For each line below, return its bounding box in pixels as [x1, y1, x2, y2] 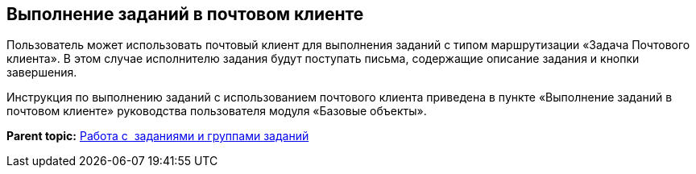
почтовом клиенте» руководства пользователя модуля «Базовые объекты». [6, 104, 427, 118]
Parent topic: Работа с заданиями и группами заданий [6, 129, 309, 143]
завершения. [6, 65, 77, 80]
